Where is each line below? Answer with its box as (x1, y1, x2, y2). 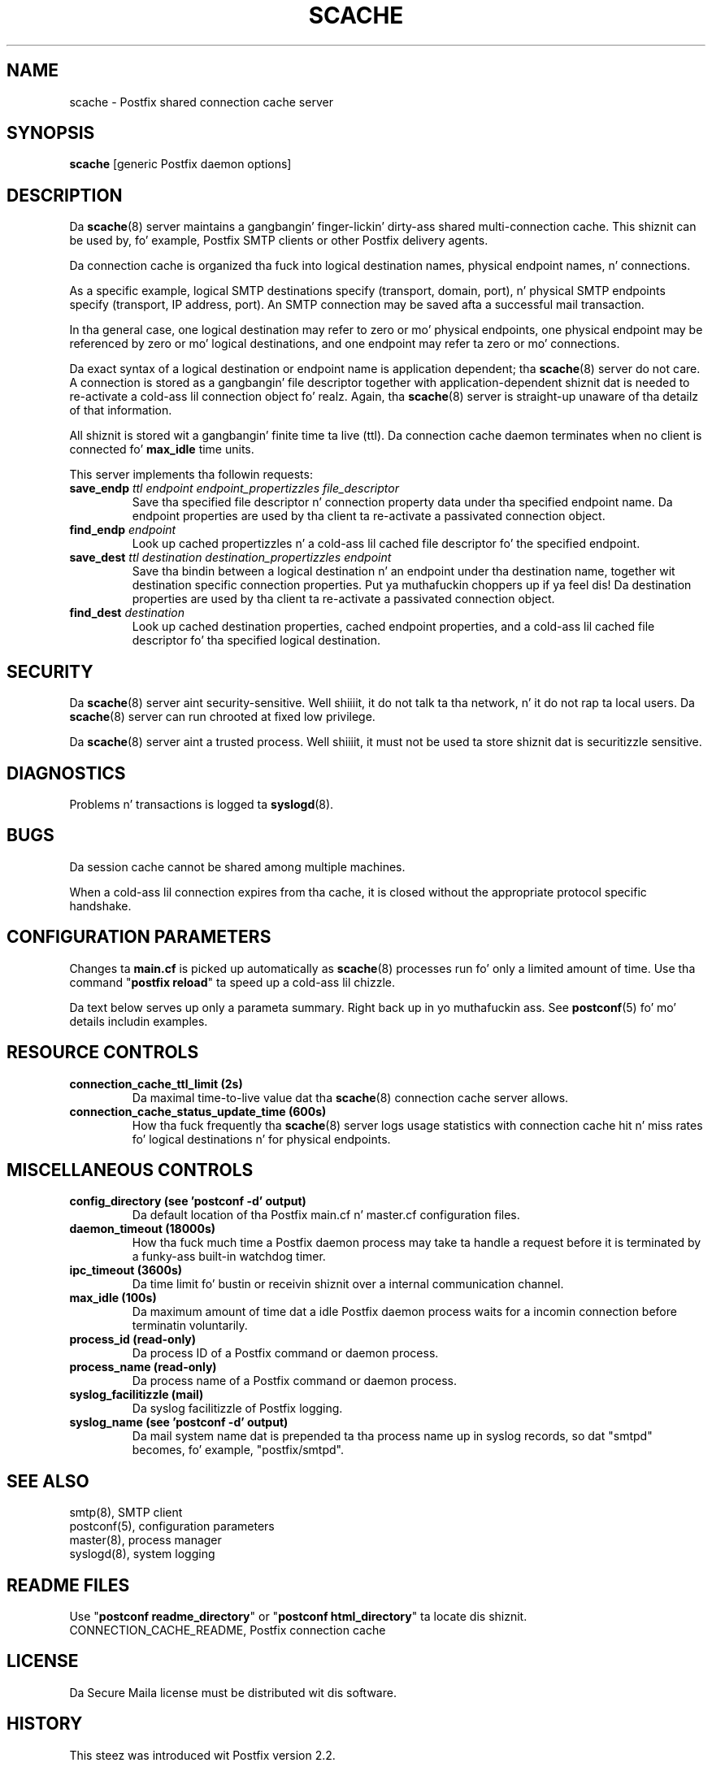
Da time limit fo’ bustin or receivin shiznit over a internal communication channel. (132, 1277, 564, 1292)
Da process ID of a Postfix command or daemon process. (132, 1346, 439, 1361)
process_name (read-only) (69, 1360, 217, 1374)
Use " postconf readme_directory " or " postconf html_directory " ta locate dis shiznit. (69, 1609, 527, 1624)
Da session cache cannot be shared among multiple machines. (69, 859, 406, 874)
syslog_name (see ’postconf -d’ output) (69, 1415, 289, 1430)
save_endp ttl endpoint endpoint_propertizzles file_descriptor (69, 481, 399, 496)
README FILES (7, 1574, 130, 1596)
